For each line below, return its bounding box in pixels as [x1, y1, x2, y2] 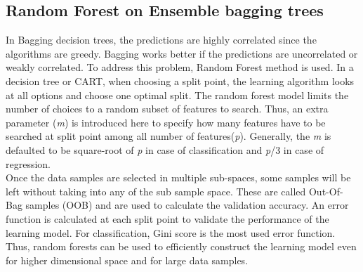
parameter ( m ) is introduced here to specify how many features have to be [6, 115, 326, 129]
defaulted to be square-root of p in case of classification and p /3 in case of [6, 142, 324, 157]
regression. [6, 156, 51, 171]
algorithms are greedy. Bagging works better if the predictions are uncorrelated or [6, 46, 358, 60]
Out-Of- [308, 183, 343, 198]
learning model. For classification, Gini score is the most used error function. [6, 225, 336, 240]
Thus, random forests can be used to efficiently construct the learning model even [6, 239, 357, 254]
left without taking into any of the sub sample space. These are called [6, 183, 306, 198]
